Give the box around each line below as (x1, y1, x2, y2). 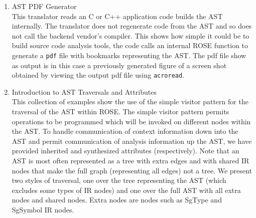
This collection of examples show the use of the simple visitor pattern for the (12, 96, 248, 107)
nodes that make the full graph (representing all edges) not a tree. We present (12, 165, 252, 175)
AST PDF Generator (12, 1, 77, 11)
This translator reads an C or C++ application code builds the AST (12, 11, 223, 21)
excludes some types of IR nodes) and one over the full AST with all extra (12, 184, 241, 195)
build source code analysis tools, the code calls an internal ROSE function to (12, 40, 248, 51)
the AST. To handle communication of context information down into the (12, 126, 238, 136)
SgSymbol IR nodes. (12, 204, 74, 214)
